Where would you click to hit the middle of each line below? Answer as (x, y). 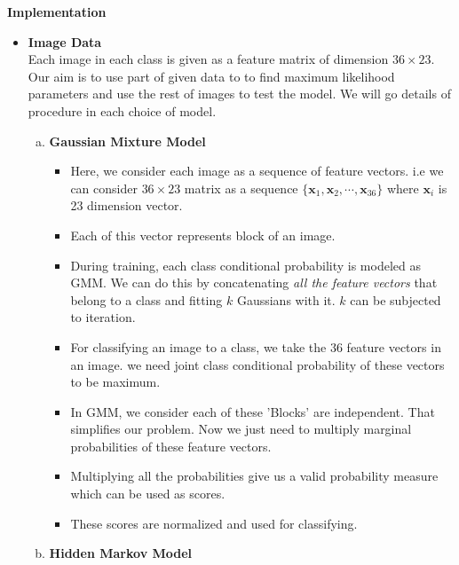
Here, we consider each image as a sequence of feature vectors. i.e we (257, 171)
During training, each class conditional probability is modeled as (245, 265)
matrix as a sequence (241, 188)
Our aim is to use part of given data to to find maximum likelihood (211, 76)
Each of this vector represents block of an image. (203, 235)
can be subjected (396, 299)
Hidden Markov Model (121, 553)
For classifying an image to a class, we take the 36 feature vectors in (256, 346)
